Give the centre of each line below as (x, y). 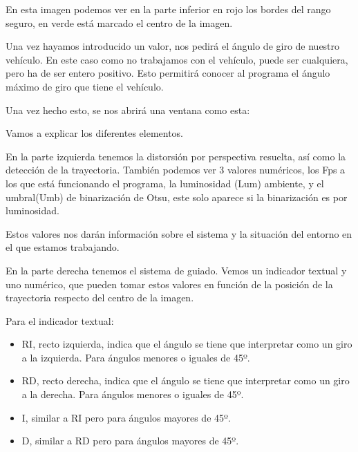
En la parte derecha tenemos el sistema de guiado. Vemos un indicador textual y (176, 270)
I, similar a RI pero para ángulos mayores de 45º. (126, 417)
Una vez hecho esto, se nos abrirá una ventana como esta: (128, 110)
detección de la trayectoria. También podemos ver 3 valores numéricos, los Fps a (176, 170)
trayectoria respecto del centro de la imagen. (100, 298)
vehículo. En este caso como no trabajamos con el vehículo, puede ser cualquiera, (177, 59)
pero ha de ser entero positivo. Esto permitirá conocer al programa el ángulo (168, 73)
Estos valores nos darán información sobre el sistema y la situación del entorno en (179, 233)
